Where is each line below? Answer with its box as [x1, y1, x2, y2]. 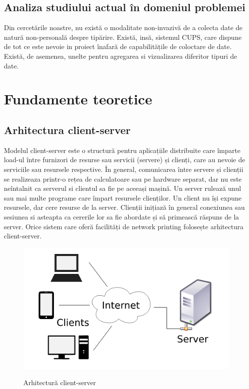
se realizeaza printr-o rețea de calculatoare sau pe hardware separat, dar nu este [4, 173, 242, 184]
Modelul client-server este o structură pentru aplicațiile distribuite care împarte [4, 145, 241, 155]
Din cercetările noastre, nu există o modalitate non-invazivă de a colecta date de [4, 22, 243, 33]
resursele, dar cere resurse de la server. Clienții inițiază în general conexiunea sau [4, 202, 245, 212]
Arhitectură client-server [23, 377, 96, 388]
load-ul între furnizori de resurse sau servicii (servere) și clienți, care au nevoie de [4, 154, 245, 165]
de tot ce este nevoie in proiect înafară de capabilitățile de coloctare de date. [4, 41, 232, 51]
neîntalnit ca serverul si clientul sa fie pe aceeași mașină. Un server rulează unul [4, 183, 241, 193]
